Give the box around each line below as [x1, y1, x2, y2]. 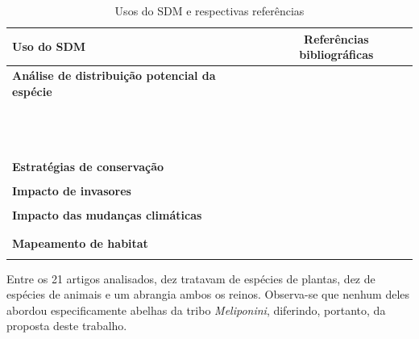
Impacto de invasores [12, 182, 131, 199]
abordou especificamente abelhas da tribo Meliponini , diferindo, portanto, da [6, 301, 386, 318]
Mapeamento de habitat [12, 235, 148, 252]
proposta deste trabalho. [6, 317, 127, 334]
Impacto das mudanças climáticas [12, 206, 202, 223]
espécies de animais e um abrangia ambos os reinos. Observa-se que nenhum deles [6, 286, 410, 303]
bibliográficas [299, 46, 374, 63]
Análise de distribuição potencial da [12, 67, 216, 84]
